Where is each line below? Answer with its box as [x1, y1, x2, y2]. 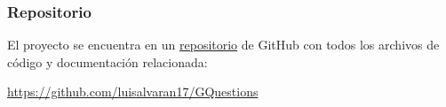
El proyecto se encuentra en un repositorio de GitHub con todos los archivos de [7, 35, 440, 54]
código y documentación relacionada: [7, 52, 208, 71]
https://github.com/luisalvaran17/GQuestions [7, 82, 259, 101]
